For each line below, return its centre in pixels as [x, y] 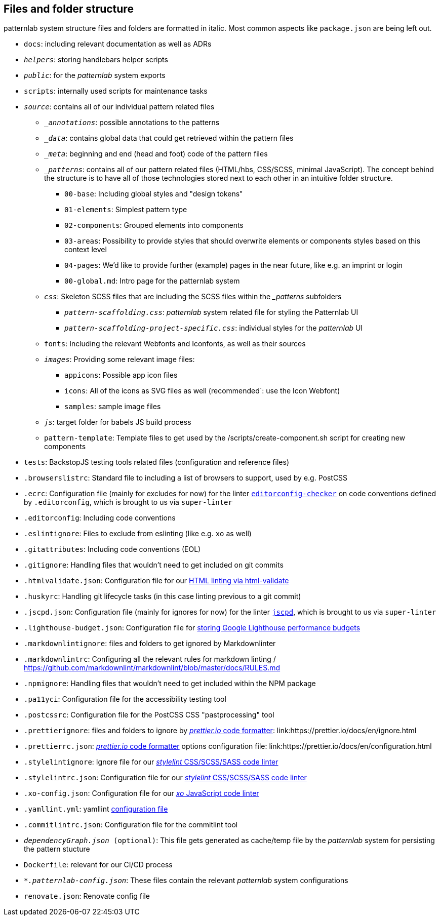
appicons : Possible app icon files [121, 375]
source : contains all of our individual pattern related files [119, 107]
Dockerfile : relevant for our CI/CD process [98, 865]
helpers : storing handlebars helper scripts [96, 60]
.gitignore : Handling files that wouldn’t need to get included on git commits [154, 565]
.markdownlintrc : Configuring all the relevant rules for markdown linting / [150, 659]
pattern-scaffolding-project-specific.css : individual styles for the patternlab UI [214, 328]
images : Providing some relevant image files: [119, 359]
